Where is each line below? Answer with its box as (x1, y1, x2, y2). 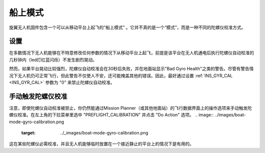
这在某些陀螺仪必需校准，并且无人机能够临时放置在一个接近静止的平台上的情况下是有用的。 (9, 141, 194, 147)
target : (21, 130, 36, 136)
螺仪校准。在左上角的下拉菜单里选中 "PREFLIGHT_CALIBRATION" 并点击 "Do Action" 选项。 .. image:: (9, 112, 214, 118)
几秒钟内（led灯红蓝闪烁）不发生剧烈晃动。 (9, 57, 98, 63)
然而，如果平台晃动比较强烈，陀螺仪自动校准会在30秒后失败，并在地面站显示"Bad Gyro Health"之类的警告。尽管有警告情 (9, 66, 254, 72)
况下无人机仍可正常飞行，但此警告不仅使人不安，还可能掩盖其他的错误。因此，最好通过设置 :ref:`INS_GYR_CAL (9, 72, 233, 78)
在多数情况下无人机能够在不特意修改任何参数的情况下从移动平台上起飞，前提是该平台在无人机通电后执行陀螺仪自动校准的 (9, 50, 254, 56)
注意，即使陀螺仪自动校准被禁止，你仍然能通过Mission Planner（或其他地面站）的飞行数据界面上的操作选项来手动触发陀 (9, 105, 252, 111)
